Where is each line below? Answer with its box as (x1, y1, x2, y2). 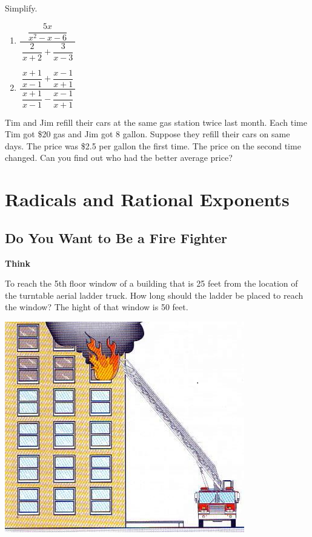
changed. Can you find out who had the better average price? (5, 151, 233, 164)
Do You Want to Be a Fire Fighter (5, 228, 227, 247)
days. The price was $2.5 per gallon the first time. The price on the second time (5, 139, 301, 152)
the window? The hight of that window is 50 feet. (5, 301, 188, 313)
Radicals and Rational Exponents (5, 187, 290, 212)
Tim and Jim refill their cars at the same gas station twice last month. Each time (5, 116, 307, 128)
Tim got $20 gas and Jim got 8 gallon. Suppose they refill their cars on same (5, 128, 290, 140)
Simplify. (5, 2, 38, 14)
